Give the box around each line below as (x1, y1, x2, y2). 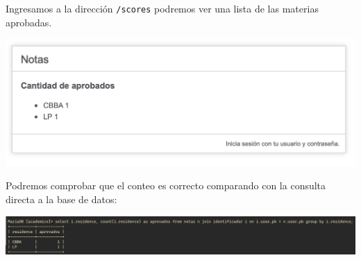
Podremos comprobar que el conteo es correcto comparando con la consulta (6, 178, 326, 193)
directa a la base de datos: (6, 192, 117, 207)
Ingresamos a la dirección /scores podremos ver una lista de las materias (6, 1, 319, 15)
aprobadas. (6, 15, 52, 29)
